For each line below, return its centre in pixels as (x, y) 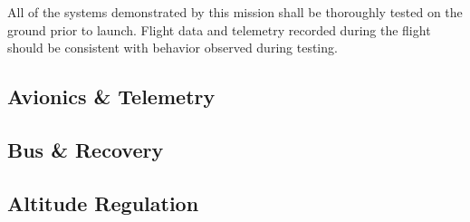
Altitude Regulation (103, 203)
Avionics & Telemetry (111, 97)
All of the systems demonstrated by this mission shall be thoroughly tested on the (235, 12)
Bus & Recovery (86, 149)
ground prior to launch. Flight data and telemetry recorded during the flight (219, 29)
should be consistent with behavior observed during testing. (173, 48)
